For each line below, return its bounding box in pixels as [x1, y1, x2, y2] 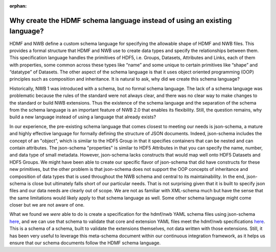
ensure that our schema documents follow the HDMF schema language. [9, 240, 161, 246]
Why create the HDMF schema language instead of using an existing [9, 16, 232, 25]
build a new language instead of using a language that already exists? [9, 114, 156, 120]
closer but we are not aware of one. [9, 202, 85, 208]
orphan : [9, 3, 27, 9]
